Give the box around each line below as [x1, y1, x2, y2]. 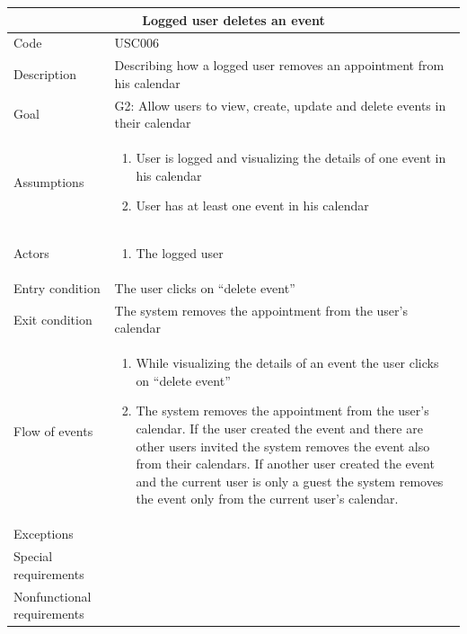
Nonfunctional [13, 586, 92, 605]
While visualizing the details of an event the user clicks [136, 353, 439, 372]
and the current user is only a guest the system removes [136, 471, 444, 490]
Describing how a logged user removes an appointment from [114, 56, 445, 75]
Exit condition [13, 309, 93, 328]
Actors [13, 244, 49, 263]
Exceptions [13, 524, 74, 543]
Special [13, 547, 53, 566]
